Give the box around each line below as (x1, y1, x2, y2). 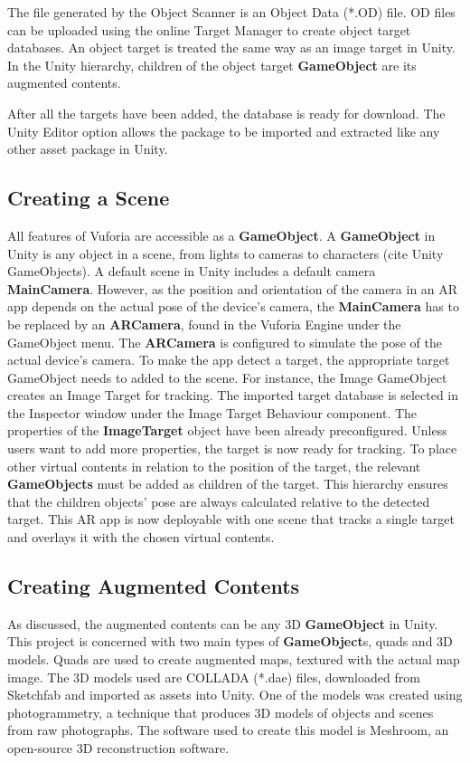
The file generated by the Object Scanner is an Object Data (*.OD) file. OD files (7, 3, 456, 21)
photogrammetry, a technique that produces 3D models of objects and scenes (7, 702, 434, 721)
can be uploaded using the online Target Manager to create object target (7, 20, 411, 39)
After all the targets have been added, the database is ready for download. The (7, 103, 446, 122)
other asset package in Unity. (7, 139, 168, 158)
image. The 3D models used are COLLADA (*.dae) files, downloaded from (7, 667, 420, 686)
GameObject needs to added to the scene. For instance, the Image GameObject (7, 367, 447, 386)
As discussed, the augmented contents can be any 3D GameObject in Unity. (7, 614, 438, 633)
